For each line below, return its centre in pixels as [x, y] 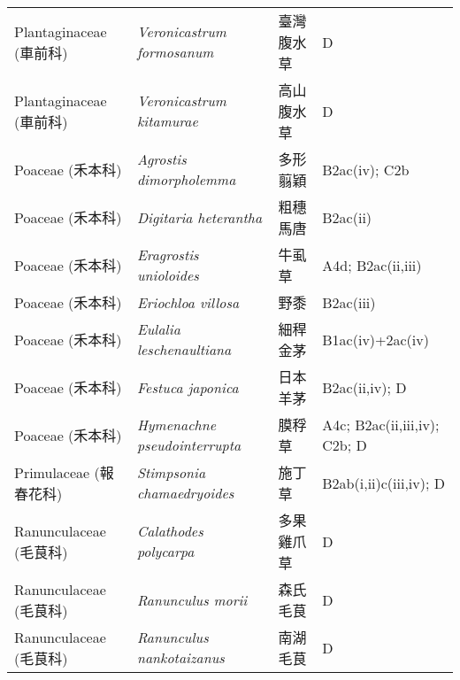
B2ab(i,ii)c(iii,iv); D [383, 483]
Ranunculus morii [192, 599]
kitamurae [167, 121]
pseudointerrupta [189, 445]
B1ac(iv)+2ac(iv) [376, 339]
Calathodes [170, 531]
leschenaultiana [184, 349]
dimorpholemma [186, 179]
